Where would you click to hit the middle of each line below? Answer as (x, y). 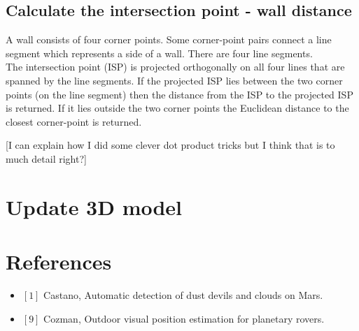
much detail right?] (46, 158)
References (59, 262)
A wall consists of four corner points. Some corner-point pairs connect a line (169, 39)
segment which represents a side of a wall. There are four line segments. (159, 53)
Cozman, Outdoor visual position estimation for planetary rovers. (184, 318)
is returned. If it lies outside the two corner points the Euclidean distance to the (177, 108)
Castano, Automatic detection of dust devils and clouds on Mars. (183, 295)
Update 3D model (94, 206)
